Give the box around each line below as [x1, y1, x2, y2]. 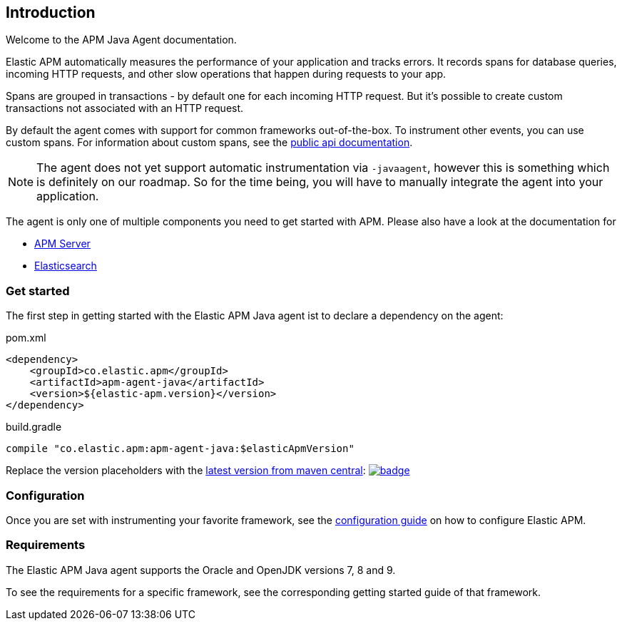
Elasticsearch [34, 260, 97, 272]
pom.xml [6, 332, 46, 344]
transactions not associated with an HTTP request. [6, 102, 244, 115]
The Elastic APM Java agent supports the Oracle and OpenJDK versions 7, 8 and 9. [6, 563, 396, 576]
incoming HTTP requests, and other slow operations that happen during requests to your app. [6, 68, 447, 81]
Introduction [6, 4, 96, 21]
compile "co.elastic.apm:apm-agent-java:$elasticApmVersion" [6, 443, 355, 455]
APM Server [34, 237, 91, 250]
